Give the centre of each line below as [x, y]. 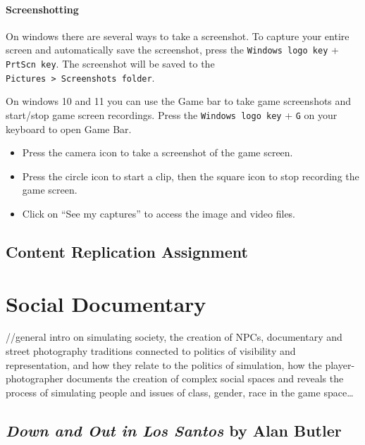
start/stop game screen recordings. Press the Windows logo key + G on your [172, 114]
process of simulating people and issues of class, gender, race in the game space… [180, 392]
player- [340, 364]
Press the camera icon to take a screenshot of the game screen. [157, 152]
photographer [35, 378]
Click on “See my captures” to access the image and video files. [159, 213]
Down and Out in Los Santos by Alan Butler [174, 430]
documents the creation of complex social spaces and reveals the [205, 378]
